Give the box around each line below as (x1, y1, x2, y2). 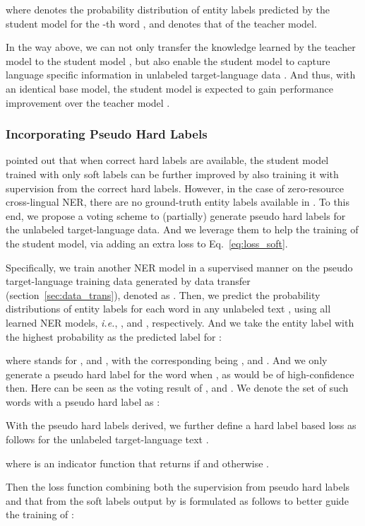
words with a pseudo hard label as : (6, 394, 160, 409)
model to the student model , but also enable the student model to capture (6, 53, 330, 68)
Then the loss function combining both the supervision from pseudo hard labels (6, 479, 350, 494)
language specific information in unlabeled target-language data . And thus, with (6, 67, 356, 82)
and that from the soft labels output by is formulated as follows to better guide (6, 493, 349, 508)
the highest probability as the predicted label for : (6, 329, 222, 344)
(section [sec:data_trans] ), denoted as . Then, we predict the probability (6, 287, 321, 302)
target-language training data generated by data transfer (6, 274, 251, 288)
